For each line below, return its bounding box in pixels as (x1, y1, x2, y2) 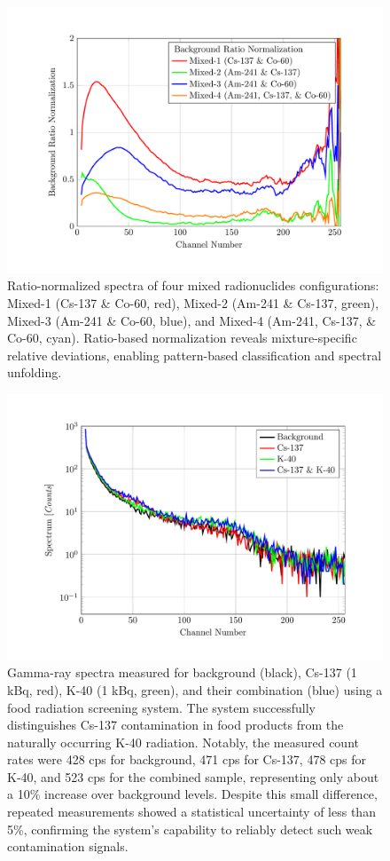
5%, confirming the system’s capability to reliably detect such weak (7, 819, 373, 838)
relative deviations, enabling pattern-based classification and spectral (7, 345, 382, 364)
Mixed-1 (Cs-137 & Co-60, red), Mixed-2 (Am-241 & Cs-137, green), (7, 293, 379, 312)
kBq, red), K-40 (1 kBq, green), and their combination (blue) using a (7, 680, 383, 699)
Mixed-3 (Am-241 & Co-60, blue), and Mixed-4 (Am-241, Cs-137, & (7, 311, 377, 329)
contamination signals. (7, 837, 129, 856)
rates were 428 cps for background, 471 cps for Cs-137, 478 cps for (7, 750, 367, 769)
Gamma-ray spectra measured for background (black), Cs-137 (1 (7, 663, 357, 682)
